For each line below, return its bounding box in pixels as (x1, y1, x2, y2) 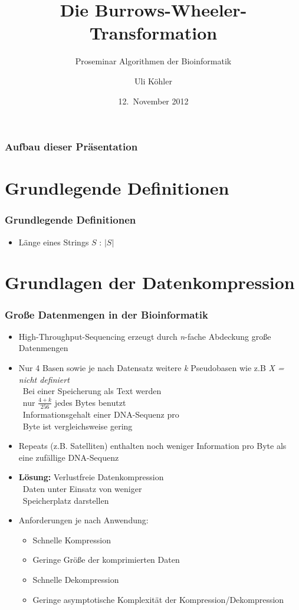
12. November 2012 (118, 94, 189, 107)
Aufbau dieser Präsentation (5, 139, 138, 154)
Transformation (89, 21, 218, 45)
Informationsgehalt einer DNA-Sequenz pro (22, 408, 179, 421)
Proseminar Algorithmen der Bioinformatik (75, 55, 232, 67)
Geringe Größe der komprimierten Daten (32, 553, 180, 566)
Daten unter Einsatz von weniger (22, 483, 142, 495)
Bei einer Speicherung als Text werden (22, 385, 162, 397)
